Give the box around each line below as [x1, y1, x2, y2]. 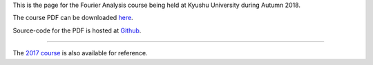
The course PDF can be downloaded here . [12, 14, 134, 22]
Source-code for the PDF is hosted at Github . [12, 26, 142, 35]
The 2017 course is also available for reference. [12, 49, 148, 57]
